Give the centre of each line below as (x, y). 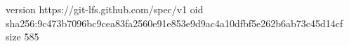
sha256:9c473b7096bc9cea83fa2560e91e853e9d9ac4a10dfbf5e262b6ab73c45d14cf (174, 23)
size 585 (22, 37)
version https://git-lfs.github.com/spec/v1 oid (105, 9)
